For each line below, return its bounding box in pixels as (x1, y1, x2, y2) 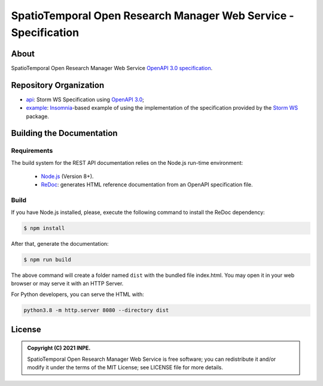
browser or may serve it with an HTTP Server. (11, 279, 124, 287)
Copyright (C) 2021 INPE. (27, 345, 91, 352)
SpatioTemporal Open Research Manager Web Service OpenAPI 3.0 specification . (11, 64, 212, 71)
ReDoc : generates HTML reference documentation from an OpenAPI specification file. (41, 181, 254, 188)
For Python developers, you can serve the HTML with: (11, 291, 144, 298)
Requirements (11, 147, 53, 155)
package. (26, 113, 49, 120)
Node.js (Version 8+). (41, 173, 94, 180)
